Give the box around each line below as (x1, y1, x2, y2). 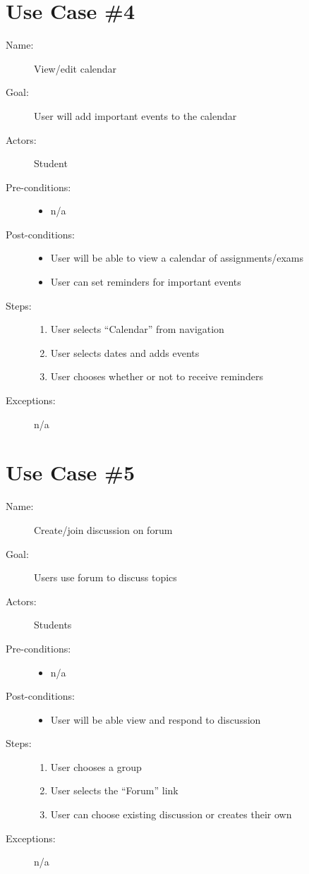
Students (34, 617, 72, 632)
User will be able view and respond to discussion (50, 712, 261, 727)
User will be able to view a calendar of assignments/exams (50, 250, 303, 265)
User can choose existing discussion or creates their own (50, 807, 292, 822)
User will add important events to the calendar (34, 108, 237, 123)
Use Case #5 (6, 458, 135, 487)
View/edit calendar (34, 61, 117, 75)
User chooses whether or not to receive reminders (50, 369, 263, 384)
